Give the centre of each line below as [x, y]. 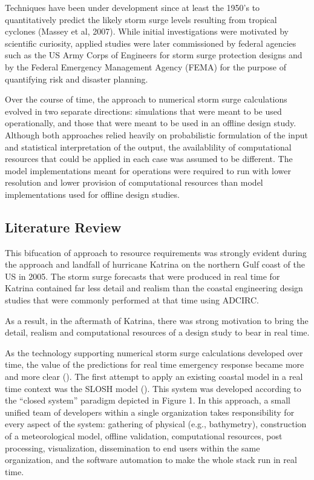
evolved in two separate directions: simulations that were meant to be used [143, 111]
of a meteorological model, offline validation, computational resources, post [144, 436]
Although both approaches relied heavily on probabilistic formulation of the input [156, 134]
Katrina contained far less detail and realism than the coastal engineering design [154, 288]
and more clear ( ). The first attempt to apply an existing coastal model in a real [154, 377]
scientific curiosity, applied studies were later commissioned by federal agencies [151, 43]
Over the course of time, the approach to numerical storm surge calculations [146, 99]
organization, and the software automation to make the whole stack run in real [151, 460]
